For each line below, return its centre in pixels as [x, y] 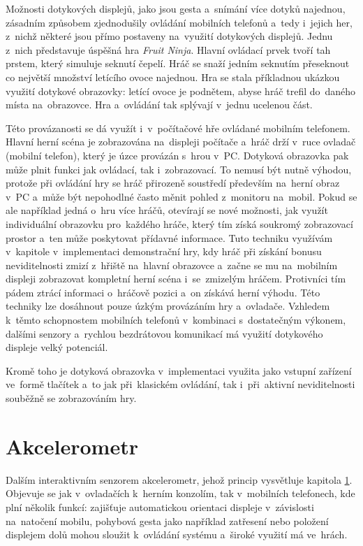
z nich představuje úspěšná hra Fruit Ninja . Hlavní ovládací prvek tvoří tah [168, 49]
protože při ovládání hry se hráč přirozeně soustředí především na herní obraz [173, 183]
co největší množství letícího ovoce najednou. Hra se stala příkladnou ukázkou [173, 77]
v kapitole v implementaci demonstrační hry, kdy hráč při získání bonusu [164, 251]
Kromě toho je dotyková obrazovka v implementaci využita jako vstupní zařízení [179, 370]
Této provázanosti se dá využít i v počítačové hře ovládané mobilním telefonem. [178, 128]
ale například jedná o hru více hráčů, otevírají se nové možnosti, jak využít [167, 210]
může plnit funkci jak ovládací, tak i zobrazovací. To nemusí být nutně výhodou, [179, 169]
